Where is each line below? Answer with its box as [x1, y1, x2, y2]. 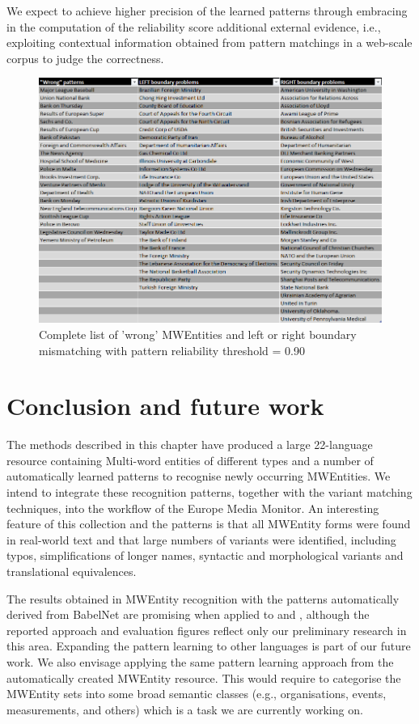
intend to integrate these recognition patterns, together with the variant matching [6, 484, 413, 501]
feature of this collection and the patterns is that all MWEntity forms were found [6, 515, 411, 532]
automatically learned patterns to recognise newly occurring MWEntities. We [6, 468, 391, 485]
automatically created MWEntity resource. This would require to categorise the [6, 669, 401, 686]
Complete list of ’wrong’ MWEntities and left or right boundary [39, 325, 357, 342]
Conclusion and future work [6, 389, 324, 422]
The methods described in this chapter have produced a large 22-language [6, 436, 373, 453]
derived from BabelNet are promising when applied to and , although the [6, 606, 370, 623]
